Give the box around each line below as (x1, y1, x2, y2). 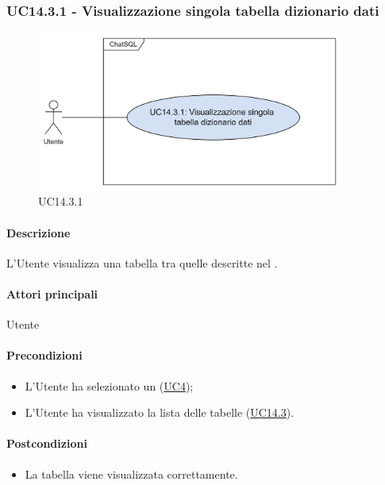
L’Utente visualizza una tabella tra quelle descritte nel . (6, 254, 278, 271)
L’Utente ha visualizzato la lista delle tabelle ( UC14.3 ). (25, 404, 295, 421)
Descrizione (6, 224, 71, 241)
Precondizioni (6, 347, 83, 364)
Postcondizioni (6, 435, 87, 452)
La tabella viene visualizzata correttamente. (25, 465, 238, 482)
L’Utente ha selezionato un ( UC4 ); (25, 377, 194, 394)
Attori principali (6, 286, 98, 302)
